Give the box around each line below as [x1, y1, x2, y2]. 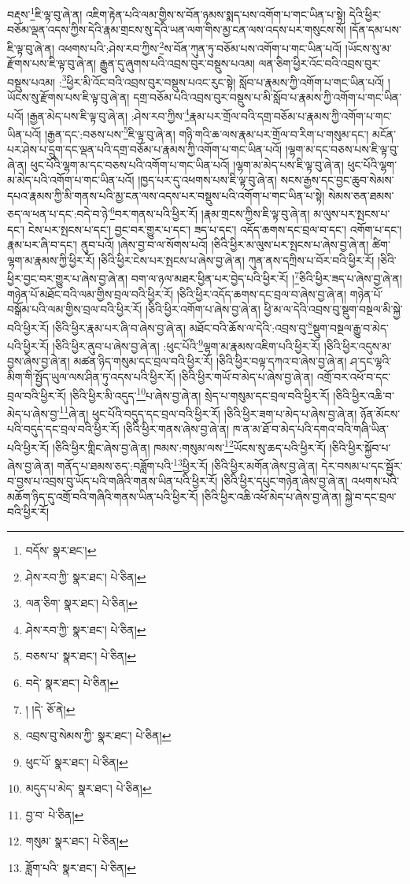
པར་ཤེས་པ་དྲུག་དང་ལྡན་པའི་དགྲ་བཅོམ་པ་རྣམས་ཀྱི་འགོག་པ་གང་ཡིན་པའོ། [7, 141, 283, 158]
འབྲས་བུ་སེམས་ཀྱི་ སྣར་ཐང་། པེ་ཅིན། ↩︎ [25, 727, 172, 744]
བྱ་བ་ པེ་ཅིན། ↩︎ [25, 806, 84, 823]
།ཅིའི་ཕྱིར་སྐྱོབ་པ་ [329, 439, 391, 455]
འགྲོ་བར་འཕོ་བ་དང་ [316, 368, 391, 384]
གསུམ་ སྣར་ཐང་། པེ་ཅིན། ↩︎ [25, 833, 128, 849]
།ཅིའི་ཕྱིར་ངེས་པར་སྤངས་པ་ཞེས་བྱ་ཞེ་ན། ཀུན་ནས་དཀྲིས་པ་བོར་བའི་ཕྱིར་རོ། [98, 251, 375, 268]
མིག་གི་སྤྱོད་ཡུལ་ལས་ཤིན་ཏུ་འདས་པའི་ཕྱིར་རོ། [7, 368, 175, 384]
